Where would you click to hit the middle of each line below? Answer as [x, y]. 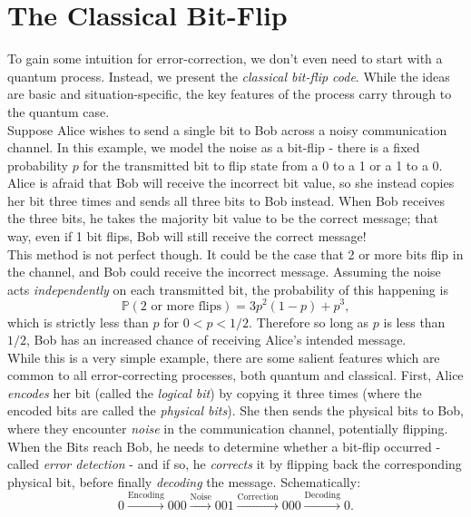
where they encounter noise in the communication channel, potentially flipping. [228, 429]
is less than [414, 322]
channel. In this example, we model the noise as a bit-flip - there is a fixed [214, 147]
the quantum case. [59, 111]
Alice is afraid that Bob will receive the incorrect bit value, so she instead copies [231, 183]
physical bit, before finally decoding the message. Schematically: [184, 481]
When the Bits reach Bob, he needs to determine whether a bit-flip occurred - [224, 446]
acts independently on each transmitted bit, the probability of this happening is [228, 289]
